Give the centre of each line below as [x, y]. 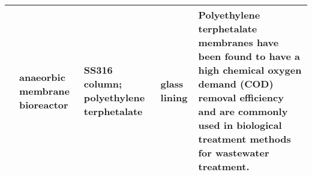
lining [174, 97]
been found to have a [249, 56]
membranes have [238, 42]
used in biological [240, 125]
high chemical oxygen [250, 70]
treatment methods [244, 139]
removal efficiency [241, 97]
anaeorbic [42, 77]
